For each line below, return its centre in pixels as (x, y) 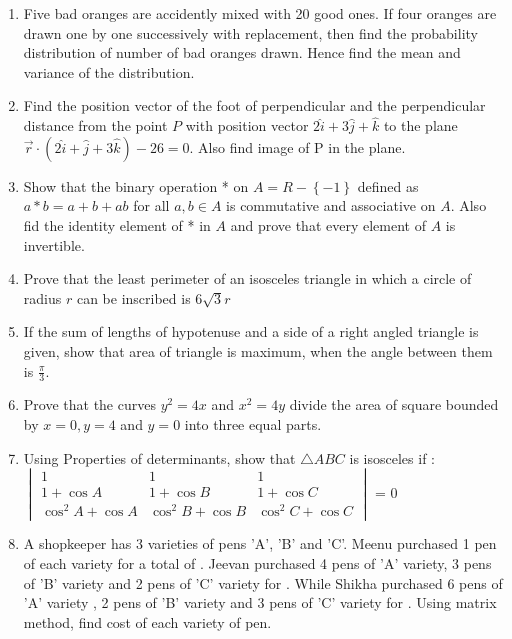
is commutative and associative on (331, 205)
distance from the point (95, 125)
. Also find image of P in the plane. (297, 146)
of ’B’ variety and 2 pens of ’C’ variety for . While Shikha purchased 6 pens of (263, 582)
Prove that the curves (89, 404)
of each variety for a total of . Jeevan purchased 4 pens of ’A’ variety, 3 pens (257, 563)
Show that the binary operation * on (136, 185)
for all (151, 205)
